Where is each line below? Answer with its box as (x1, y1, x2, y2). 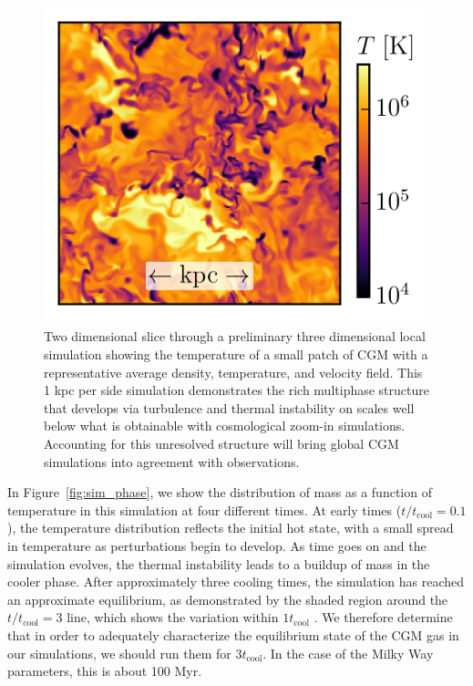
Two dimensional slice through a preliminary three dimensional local (44, 327, 426, 346)
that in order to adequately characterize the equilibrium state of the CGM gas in (7, 625, 459, 644)
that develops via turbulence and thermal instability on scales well (44, 398, 415, 417)
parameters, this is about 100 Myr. (7, 661, 202, 681)
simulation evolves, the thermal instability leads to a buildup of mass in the (7, 554, 430, 573)
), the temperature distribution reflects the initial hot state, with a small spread (7, 518, 454, 537)
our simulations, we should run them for (7, 643, 231, 662)
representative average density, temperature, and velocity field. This (44, 362, 423, 381)
